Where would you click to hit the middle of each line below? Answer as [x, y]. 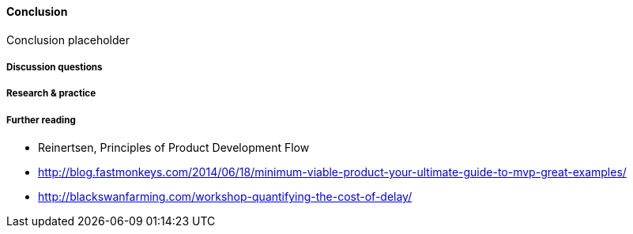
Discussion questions [55, 67]
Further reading [41, 120]
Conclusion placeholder [68, 40]
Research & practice [51, 94]
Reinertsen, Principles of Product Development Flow [174, 148]
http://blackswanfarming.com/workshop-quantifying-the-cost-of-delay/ [225, 197]
